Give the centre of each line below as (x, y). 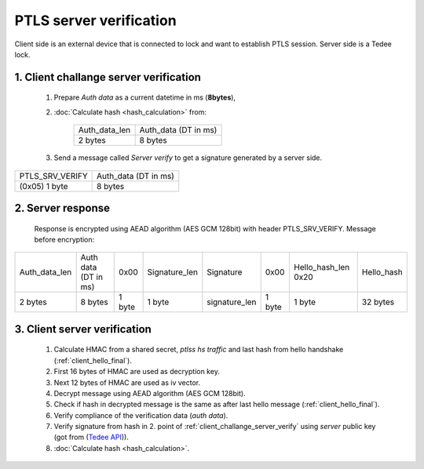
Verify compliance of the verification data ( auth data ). (141, 415)
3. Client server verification (83, 329)
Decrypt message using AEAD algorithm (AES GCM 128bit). (150, 393)
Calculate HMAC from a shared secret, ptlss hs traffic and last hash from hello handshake (199, 350)
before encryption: (64, 239)
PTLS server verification (95, 20)
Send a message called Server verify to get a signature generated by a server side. (188, 158)
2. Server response (62, 208)
